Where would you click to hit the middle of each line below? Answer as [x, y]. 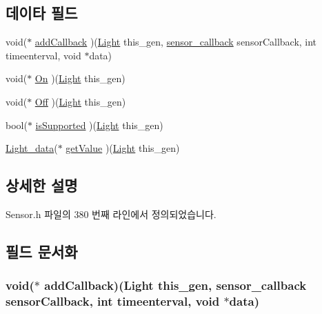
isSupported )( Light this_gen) [99, 125]
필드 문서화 [42, 251]
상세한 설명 [42, 185]
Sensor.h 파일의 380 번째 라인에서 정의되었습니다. [111, 214]
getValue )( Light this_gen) [123, 148]
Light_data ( [32, 148]
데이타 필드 [42, 13]
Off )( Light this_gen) [80, 101]
